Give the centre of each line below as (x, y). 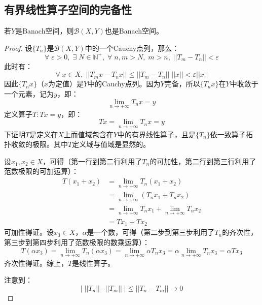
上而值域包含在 (88, 134)
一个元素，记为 (29, 94)
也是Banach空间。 (134, 31)
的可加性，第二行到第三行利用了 (203, 161)
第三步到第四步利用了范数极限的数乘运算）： (77, 242)
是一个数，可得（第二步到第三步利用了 (151, 232)
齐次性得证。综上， (36, 263)
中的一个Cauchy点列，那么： (132, 48)
